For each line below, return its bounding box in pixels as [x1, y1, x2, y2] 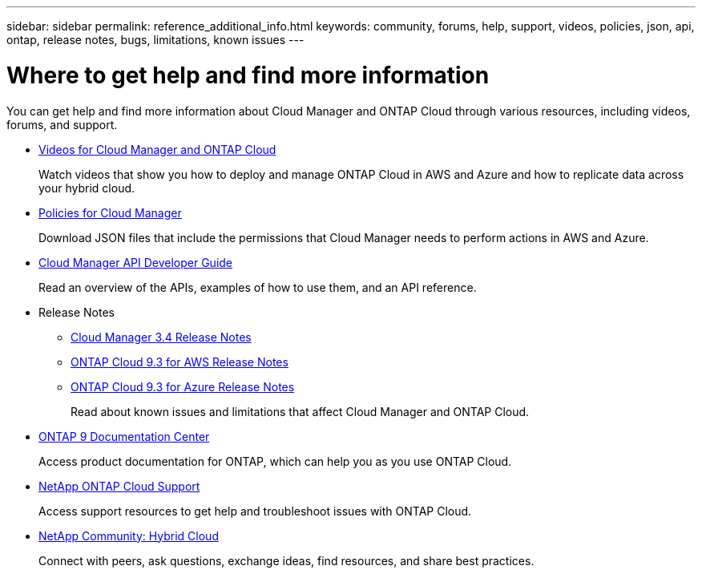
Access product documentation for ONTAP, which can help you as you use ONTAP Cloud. [38, 454, 512, 468]
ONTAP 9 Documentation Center [38, 429, 210, 443]
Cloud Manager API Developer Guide [38, 255, 233, 269]
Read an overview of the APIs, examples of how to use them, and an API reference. [38, 280, 477, 294]
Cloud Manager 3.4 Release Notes [71, 329, 252, 344]
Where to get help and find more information [6, 61, 490, 89]
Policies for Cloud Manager [38, 205, 182, 220]
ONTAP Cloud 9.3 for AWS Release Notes [71, 354, 288, 369]
